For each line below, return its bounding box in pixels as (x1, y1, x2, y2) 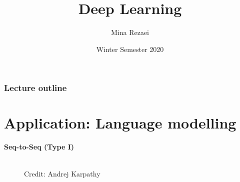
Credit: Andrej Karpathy (24, 168, 100, 178)
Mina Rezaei (110, 27, 149, 37)
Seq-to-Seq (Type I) (4, 141, 74, 152)
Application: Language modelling (4, 112, 236, 133)
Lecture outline (4, 81, 67, 94)
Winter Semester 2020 (96, 43, 164, 54)
